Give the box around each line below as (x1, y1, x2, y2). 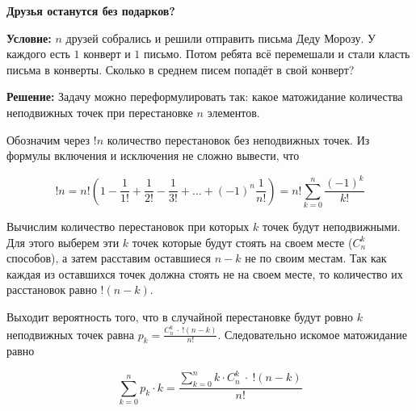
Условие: (6, 29, 52, 46)
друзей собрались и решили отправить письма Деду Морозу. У (65, 29, 376, 46)
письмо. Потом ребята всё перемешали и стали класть (144, 45, 410, 62)
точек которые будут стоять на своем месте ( (132, 233, 353, 250)
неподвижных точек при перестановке (6, 103, 193, 120)
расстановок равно (6, 281, 97, 298)
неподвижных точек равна (6, 325, 135, 342)
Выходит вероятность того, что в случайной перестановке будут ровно (6, 308, 353, 325)
